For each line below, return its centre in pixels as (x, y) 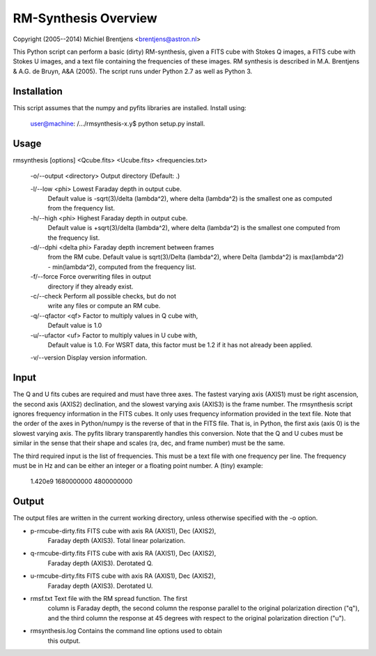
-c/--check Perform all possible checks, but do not (103, 296)
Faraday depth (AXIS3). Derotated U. (100, 586)
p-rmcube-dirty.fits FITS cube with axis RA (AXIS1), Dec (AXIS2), (123, 531)
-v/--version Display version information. (89, 358)
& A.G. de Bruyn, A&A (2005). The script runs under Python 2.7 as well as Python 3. (133, 71)
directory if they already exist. (91, 287)
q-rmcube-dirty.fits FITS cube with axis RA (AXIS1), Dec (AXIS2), (123, 554)
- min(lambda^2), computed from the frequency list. (122, 267)
